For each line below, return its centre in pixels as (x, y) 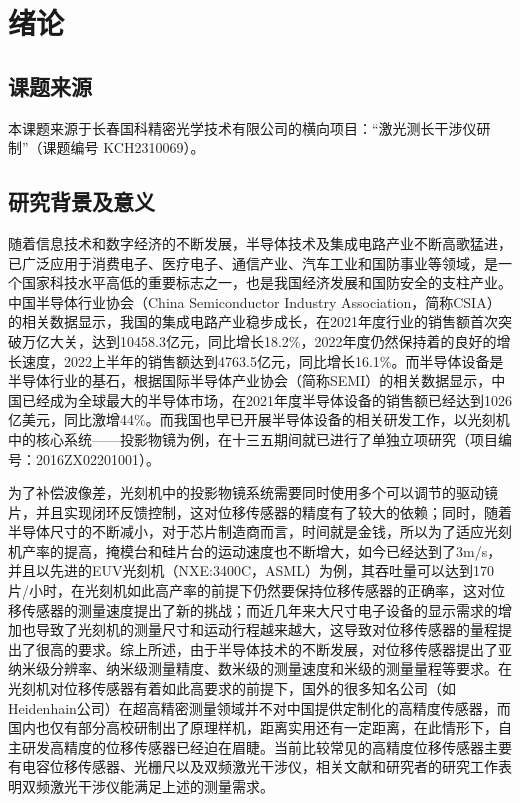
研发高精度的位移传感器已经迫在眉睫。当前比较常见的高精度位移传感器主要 (266, 746)
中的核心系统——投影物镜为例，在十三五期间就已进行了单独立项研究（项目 (253, 438)
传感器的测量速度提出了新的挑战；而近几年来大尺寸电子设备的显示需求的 (259, 609)
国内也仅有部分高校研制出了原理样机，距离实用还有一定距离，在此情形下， (253, 727)
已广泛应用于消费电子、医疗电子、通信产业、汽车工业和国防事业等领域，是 (253, 262)
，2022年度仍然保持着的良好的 (398, 340)
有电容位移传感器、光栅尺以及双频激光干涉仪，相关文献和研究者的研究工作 (253, 766)
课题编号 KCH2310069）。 (123, 147)
